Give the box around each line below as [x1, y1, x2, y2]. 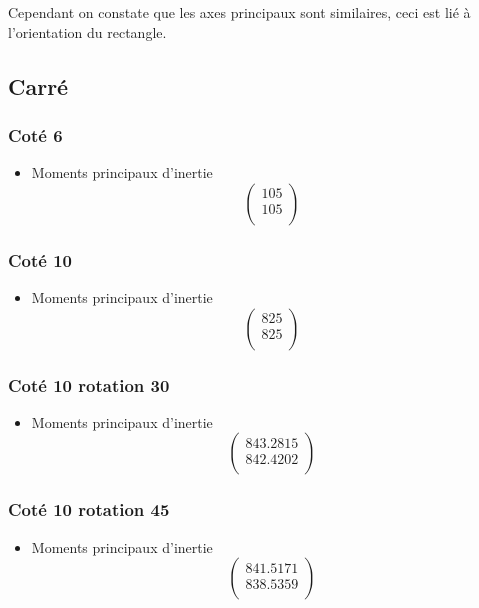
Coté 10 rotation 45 [8, 497, 170, 522]
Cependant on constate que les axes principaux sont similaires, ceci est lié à [8, 2, 471, 22]
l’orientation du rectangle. [8, 21, 167, 42]
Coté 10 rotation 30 [8, 372, 170, 397]
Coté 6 [8, 122, 63, 147]
